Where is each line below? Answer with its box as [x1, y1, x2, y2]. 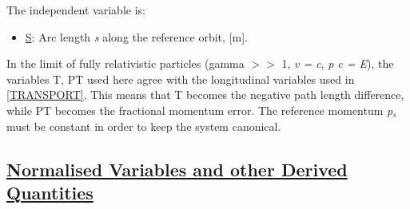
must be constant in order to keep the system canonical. [6, 117, 281, 134]
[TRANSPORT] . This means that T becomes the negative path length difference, [6, 86, 404, 103]
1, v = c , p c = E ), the [281, 55, 394, 72]
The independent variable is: [6, 2, 145, 18]
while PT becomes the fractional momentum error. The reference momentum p [6, 101, 393, 118]
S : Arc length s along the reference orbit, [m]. [25, 28, 248, 45]
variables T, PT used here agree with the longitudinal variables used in [6, 70, 355, 87]
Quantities [6, 179, 94, 204]
